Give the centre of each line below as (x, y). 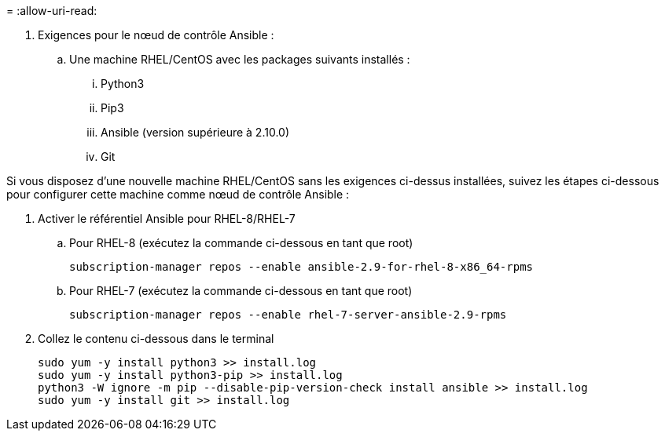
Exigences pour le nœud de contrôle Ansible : (156, 35)
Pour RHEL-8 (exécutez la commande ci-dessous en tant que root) (241, 243)
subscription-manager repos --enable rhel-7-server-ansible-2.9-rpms (288, 315)
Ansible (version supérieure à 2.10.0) (195, 132)
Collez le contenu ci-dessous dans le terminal (156, 339)
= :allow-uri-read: (52, 11)
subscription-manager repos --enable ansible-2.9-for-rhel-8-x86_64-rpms (301, 267)
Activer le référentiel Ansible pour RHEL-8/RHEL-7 (167, 218)
